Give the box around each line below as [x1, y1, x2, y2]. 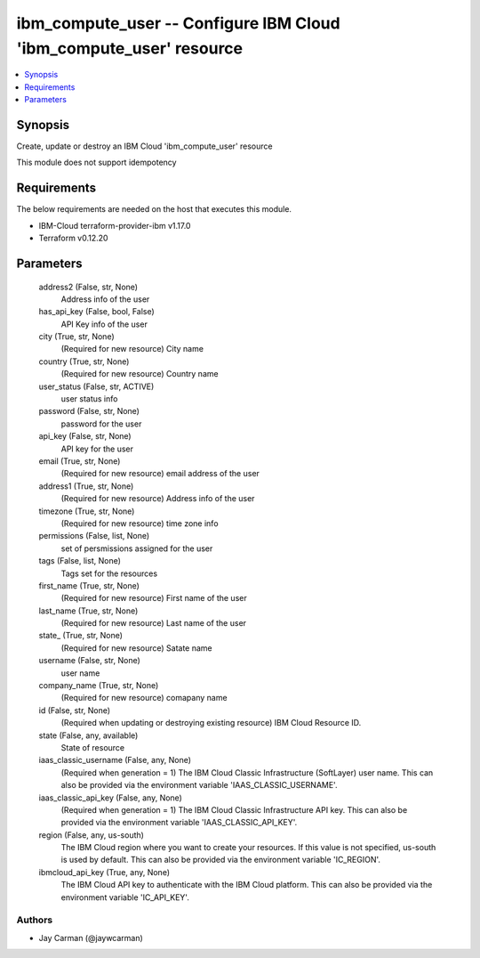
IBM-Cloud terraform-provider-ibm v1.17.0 [38, 220, 191, 231]
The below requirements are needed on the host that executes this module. [16, 204, 292, 215]
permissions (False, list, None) [38, 531, 150, 541]
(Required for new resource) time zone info [60, 517, 219, 529]
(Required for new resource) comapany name [60, 693, 228, 703]
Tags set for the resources [60, 568, 158, 579]
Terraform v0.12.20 [38, 232, 108, 244]
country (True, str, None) [38, 356, 130, 367]
